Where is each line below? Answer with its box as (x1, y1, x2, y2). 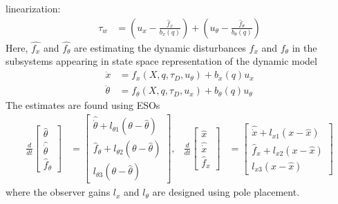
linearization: (6, 1, 61, 15)
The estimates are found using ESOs (6, 98, 160, 112)
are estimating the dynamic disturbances (74, 40, 246, 54)
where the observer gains (6, 185, 111, 199)
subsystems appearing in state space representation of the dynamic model (6, 54, 317, 68)
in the (292, 40, 317, 54)
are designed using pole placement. (152, 185, 300, 199)
